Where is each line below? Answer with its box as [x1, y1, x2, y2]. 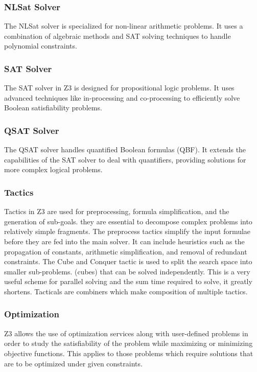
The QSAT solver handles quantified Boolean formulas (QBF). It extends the [4, 144, 246, 155]
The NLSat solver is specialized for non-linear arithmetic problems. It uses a [4, 20, 243, 31]
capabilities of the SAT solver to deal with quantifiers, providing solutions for [4, 154, 246, 165]
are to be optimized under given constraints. [4, 358, 143, 368]
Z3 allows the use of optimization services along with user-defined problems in [4, 328, 248, 338]
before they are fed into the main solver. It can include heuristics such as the [4, 236, 245, 246]
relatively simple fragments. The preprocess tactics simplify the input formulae [4, 226, 251, 237]
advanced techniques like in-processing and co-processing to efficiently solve [4, 92, 240, 103]
